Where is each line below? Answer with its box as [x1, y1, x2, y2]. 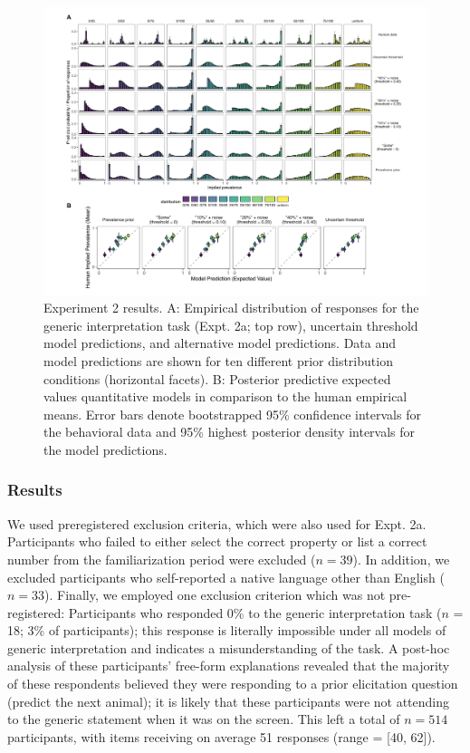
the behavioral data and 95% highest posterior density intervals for [43, 422, 416, 441]
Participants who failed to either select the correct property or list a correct [7, 532, 427, 551]
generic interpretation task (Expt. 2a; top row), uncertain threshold [43, 315, 418, 334]
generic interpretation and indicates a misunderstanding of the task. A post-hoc [7, 638, 450, 657]
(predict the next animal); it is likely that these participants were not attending [7, 691, 450, 710]
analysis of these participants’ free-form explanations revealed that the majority [7, 656, 450, 675]
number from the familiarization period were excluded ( [7, 549, 316, 568]
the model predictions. [43, 439, 168, 459]
